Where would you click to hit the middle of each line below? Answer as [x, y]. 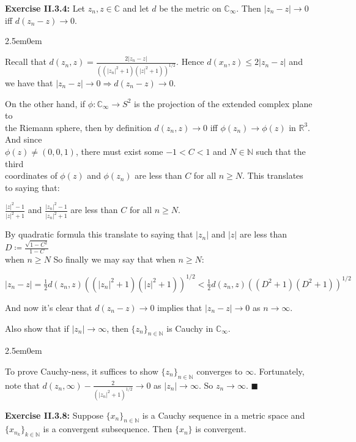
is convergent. [221, 429]
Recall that [26, 62]
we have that [29, 82]
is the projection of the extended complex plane [223, 103]
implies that [180, 307]
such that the [281, 151]
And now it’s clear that [49, 307]
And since [24, 139]
